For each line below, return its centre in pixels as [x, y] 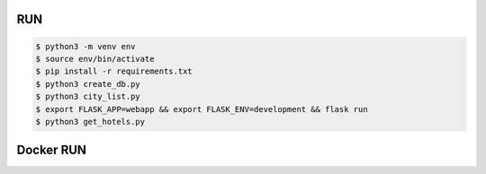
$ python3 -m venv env [85, 46]
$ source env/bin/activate [95, 59]
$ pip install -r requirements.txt [114, 71]
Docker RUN [52, 150]
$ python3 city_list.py [88, 97]
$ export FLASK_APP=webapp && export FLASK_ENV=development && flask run [202, 109]
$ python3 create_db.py [88, 84]
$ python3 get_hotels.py [90, 122]
